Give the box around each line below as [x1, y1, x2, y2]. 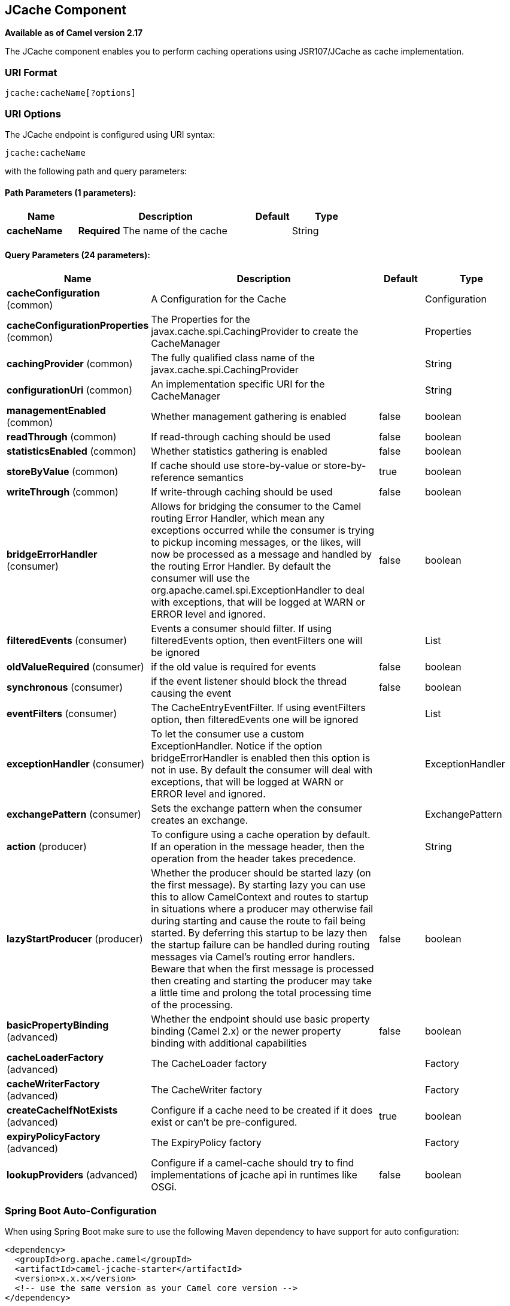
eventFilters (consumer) [7, 708, 117, 720]
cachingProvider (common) [7, 358, 133, 370]
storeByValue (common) [7, 465, 119, 478]
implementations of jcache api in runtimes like [151, 1169, 357, 1181]
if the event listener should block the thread [151, 675, 347, 688]
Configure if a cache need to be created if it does [151, 1104, 373, 1117]
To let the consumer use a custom [151, 728, 304, 740]
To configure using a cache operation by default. [151, 829, 371, 841]
